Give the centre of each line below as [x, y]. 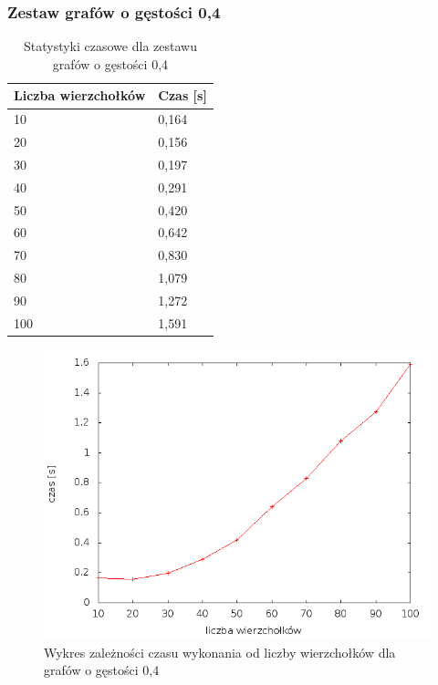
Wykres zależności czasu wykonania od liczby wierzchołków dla [220, 652]
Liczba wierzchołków [80, 95]
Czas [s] [182, 95]
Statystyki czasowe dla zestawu [110, 46]
